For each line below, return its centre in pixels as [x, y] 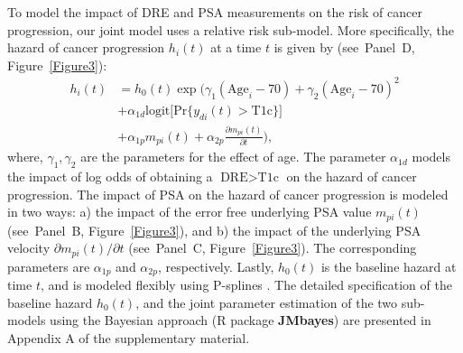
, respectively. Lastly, [216, 266]
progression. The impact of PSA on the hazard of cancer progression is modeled [228, 194]
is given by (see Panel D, [344, 47]
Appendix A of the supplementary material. [129, 337]
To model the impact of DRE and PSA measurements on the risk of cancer [215, 12]
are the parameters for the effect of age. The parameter [233, 157]
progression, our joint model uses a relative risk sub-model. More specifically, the [231, 29]
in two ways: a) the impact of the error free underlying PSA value [190, 212]
